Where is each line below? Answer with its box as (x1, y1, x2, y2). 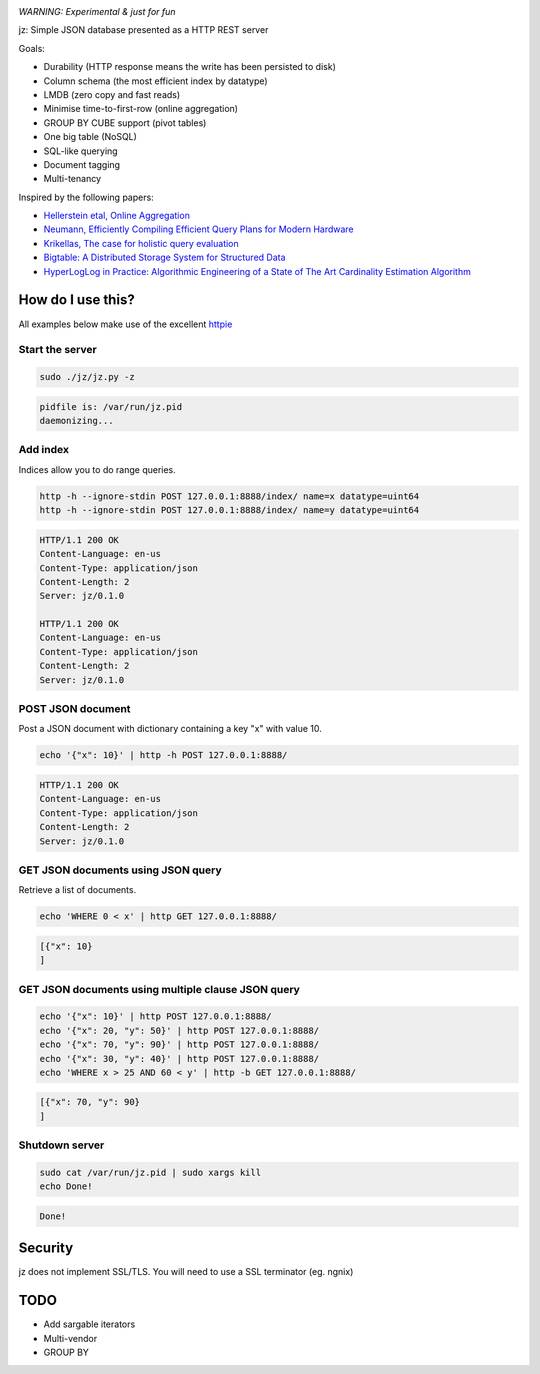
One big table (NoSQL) (43, 131, 137, 143)
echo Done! (39, 1181, 93, 1192)
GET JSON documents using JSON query (18, 863, 222, 877)
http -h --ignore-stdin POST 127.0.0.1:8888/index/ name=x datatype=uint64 (39, 490, 420, 502)
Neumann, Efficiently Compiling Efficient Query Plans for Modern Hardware (43, 223, 354, 235)
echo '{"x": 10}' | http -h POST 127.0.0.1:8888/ (39, 750, 288, 761)
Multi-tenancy (43, 173, 102, 185)
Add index (18, 443, 70, 457)
